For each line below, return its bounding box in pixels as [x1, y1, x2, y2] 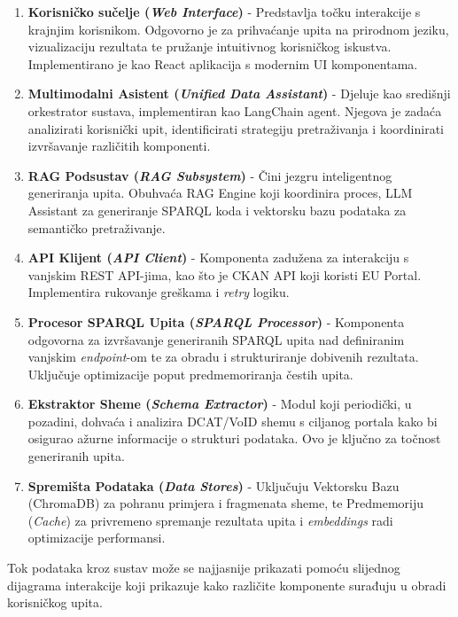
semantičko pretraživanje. [27, 218, 166, 237]
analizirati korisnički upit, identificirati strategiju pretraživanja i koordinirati [27, 119, 444, 137]
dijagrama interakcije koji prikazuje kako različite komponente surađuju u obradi [7, 575, 446, 594]
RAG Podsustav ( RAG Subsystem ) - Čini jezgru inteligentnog [27, 166, 392, 184]
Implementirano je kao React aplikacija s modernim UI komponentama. [27, 54, 418, 73]
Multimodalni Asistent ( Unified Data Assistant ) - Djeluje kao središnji [27, 84, 451, 103]
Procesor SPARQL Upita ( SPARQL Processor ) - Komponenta [27, 312, 405, 331]
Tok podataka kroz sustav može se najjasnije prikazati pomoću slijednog [7, 558, 400, 577]
